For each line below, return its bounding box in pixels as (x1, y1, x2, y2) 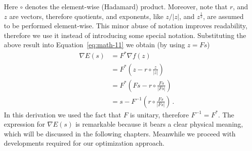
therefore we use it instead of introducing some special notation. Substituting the (4, 30, 246, 40)
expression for (4, 119, 45, 129)
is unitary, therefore (130, 109, 189, 119)
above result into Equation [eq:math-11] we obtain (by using (4, 39, 185, 50)
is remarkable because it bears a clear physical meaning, (75, 119, 243, 129)
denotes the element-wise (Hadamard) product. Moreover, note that (25, 1, 228, 11)
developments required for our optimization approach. (4, 138, 165, 148)
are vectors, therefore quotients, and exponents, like (9, 11, 164, 21)
